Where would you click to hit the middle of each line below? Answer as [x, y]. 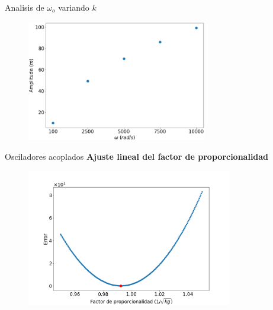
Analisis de [25, 7]
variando [74, 7]
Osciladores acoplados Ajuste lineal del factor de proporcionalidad [137, 156]
